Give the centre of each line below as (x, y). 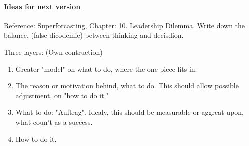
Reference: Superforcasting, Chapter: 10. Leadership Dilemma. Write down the (125, 25)
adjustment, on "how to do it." (62, 95)
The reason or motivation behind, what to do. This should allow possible (127, 86)
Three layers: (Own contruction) (53, 52)
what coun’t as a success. (54, 122)
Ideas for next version (42, 6)
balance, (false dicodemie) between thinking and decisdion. (94, 35)
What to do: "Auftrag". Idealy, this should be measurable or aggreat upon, (130, 112)
